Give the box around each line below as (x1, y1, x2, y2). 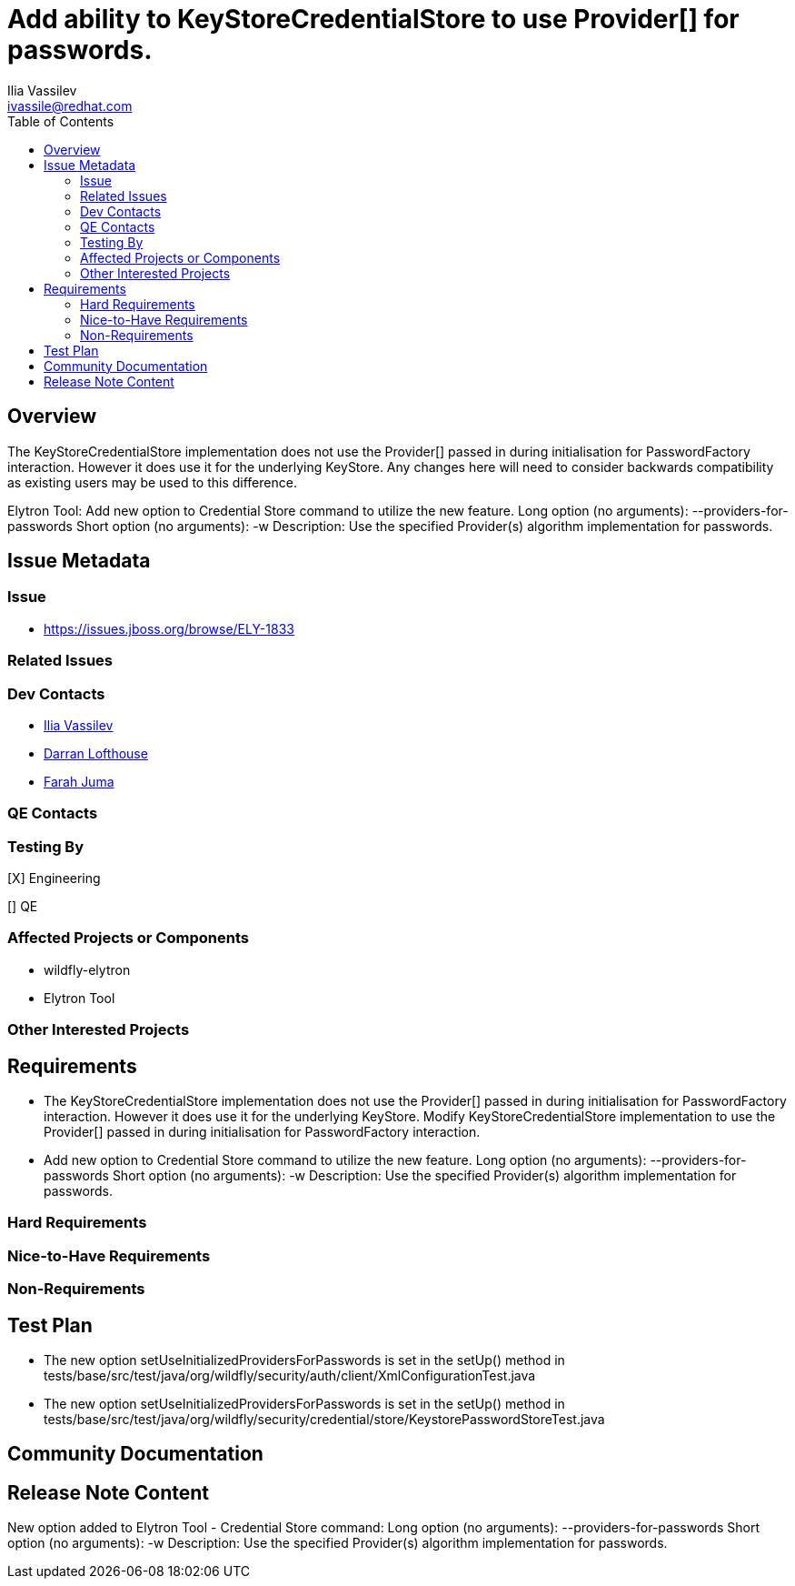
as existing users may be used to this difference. (7, 474, 297, 490)
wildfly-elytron (44, 961, 131, 978)
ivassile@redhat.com (7, 97, 133, 114)
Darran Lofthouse (44, 745, 148, 761)
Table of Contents (7, 113, 114, 129)
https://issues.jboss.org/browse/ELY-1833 (44, 620, 294, 637)
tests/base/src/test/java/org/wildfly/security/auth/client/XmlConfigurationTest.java (44, 1368, 536, 1383)
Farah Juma (44, 773, 114, 789)
